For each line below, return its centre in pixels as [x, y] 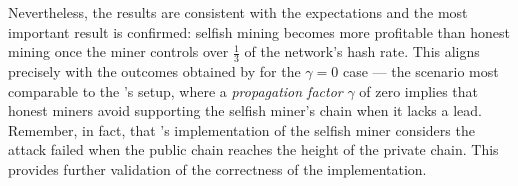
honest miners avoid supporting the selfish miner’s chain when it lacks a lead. [245, 110]
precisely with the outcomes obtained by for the [154, 71]
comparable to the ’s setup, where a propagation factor [175, 90]
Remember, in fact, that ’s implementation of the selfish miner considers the [241, 129]
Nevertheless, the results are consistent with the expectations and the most [238, 12]
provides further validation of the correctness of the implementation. [217, 168]
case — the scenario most [420, 71]
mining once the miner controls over [118, 51]
